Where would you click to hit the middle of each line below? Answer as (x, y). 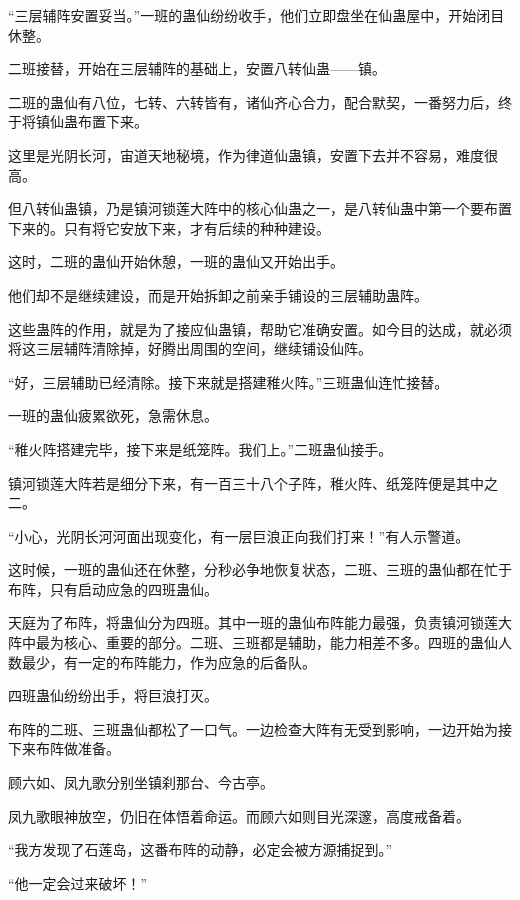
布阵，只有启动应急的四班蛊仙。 (113, 588)
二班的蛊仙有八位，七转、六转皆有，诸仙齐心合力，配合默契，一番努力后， (253, 101)
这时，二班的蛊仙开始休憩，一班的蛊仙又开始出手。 (176, 261)
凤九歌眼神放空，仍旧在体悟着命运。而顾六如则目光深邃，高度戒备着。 (239, 815)
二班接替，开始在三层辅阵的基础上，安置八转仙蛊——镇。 (197, 68)
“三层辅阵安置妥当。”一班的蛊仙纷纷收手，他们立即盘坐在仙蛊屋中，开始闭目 (256, 15)
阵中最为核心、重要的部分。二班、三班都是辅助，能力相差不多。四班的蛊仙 (253, 642)
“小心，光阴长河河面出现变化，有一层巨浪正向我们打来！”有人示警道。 (239, 535)
